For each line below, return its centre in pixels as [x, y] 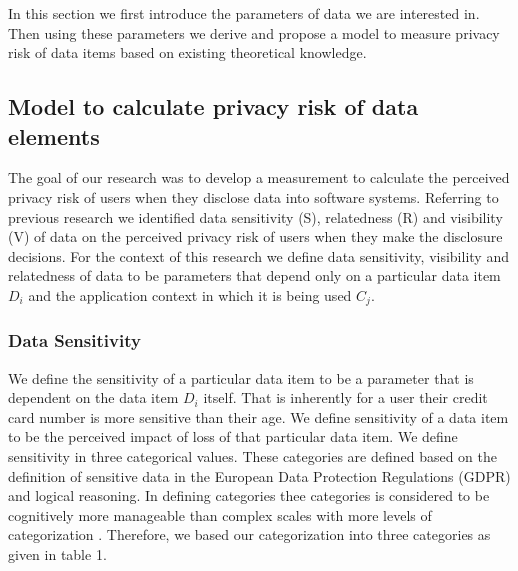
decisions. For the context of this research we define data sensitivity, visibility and [258, 255]
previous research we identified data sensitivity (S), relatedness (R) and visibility [255, 216]
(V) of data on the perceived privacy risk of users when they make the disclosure [255, 236]
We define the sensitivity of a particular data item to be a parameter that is [241, 377]
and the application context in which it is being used [190, 294]
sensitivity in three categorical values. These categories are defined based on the [253, 455]
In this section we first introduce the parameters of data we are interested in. [244, 13]
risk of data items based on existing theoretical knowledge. [187, 52]
